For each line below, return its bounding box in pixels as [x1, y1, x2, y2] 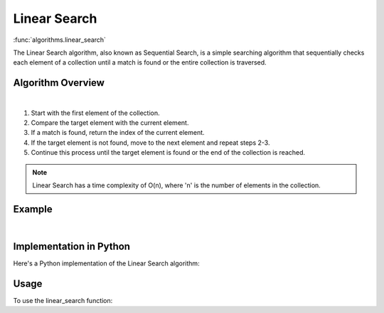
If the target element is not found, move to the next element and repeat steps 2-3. [31, 138, 270, 147]
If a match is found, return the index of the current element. [31, 128, 206, 137]
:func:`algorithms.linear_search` [13, 35, 107, 44]
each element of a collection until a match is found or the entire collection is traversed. [13, 58, 267, 67]
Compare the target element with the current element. [31, 119, 189, 127]
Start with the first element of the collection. [31, 109, 160, 117]
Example [13, 203, 53, 215]
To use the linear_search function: [13, 296, 113, 304]
